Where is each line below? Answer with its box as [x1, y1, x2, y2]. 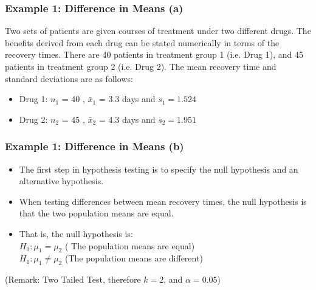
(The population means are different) [64, 252, 203, 264]
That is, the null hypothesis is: [19, 227, 133, 240]
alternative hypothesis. [19, 174, 104, 187]
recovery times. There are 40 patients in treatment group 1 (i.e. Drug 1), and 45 [5, 48, 303, 61]
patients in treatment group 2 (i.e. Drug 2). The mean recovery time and [5, 60, 276, 72]
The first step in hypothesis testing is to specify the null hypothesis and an [19, 162, 298, 175]
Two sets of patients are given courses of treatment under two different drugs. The [5, 24, 311, 37]
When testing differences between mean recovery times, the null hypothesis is [19, 195, 307, 207]
